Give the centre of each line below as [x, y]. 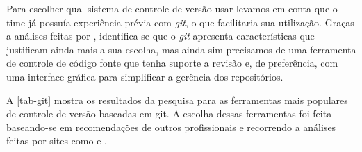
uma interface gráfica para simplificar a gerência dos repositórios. [145, 76]
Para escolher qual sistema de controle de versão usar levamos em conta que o [172, 8]
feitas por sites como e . [57, 141]
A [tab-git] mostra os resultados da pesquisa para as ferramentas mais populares [177, 100]
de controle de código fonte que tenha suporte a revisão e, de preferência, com [172, 63]
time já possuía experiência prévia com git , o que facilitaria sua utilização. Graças [180, 22]
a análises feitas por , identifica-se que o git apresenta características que [161, 36]
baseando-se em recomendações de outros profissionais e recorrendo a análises [171, 127]
